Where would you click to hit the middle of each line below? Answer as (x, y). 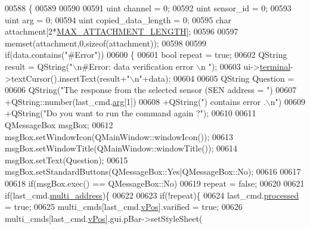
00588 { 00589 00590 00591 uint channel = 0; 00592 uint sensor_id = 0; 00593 (148, 8)
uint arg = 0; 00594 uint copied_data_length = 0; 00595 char (118, 19)
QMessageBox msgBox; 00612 (59, 124)
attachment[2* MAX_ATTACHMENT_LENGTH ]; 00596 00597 (122, 31)
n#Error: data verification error (135, 66)
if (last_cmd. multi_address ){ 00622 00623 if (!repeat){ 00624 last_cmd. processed (152, 195)
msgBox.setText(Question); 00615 (66, 160)
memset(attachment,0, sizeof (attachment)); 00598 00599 (106, 43)
